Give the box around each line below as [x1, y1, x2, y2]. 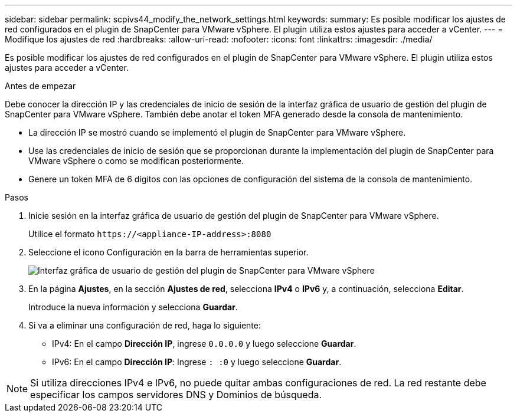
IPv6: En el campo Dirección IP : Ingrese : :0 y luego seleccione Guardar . [52, 357, 342, 367]
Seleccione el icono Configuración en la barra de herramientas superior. [28, 247, 309, 257]
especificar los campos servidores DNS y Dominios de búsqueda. [30, 389, 322, 400]
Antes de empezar [5, 81, 76, 91]
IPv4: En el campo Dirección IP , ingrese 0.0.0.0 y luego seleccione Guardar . [52, 339, 356, 349]
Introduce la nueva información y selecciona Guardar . [28, 302, 238, 312]
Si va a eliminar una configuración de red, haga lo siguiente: [28, 320, 261, 330]
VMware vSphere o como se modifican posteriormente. [28, 156, 244, 166]
